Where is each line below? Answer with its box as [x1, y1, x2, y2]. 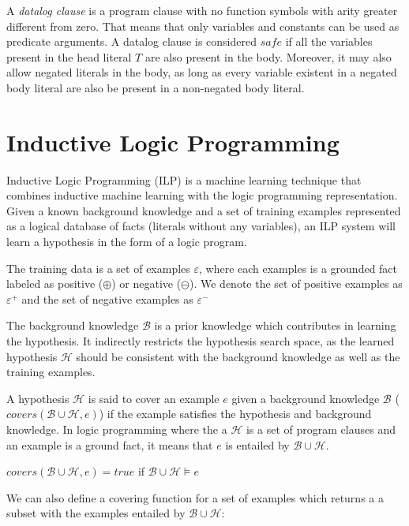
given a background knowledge [231, 390, 380, 406]
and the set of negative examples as [21, 290, 193, 307]
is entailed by [225, 436, 290, 453]
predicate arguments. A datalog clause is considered [6, 33, 257, 50]
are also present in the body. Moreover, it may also [144, 48, 392, 65]
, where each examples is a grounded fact [199, 259, 398, 276]
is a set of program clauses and [246, 421, 396, 437]
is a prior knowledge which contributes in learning [154, 317, 396, 334]
